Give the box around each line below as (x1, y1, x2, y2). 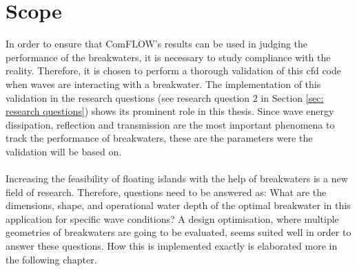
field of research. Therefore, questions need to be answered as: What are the (6, 184, 327, 199)
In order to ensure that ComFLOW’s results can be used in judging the (6, 36, 308, 51)
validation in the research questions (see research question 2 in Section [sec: (6, 90, 324, 105)
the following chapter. (6, 252, 97, 266)
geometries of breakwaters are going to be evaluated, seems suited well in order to (6, 225, 351, 239)
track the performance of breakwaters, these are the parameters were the (6, 131, 313, 145)
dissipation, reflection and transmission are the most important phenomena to (6, 117, 335, 131)
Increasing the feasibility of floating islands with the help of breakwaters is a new (6, 171, 348, 186)
